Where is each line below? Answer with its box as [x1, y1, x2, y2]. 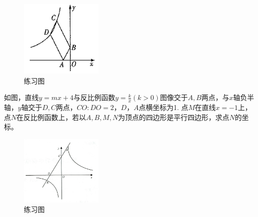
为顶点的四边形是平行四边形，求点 [118, 111, 229, 122]
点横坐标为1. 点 [138, 102, 189, 112]
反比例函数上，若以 [23, 111, 86, 122]
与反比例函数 [73, 92, 115, 103]
